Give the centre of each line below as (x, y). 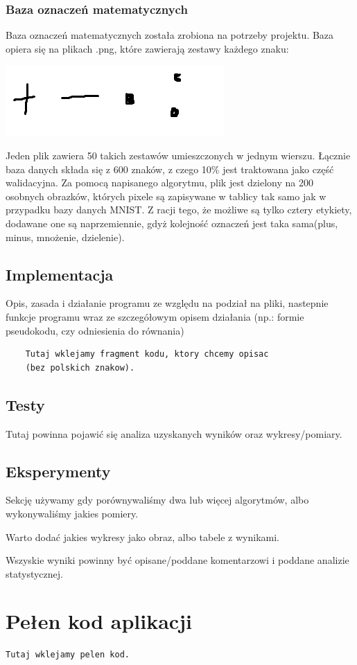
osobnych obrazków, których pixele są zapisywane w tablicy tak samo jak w (166, 196)
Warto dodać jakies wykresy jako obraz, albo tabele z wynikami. (143, 537)
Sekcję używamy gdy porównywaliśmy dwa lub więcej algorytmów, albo (157, 500)
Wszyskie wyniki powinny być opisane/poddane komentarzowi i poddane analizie (177, 560)
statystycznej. (34, 573)
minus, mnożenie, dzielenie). (65, 237)
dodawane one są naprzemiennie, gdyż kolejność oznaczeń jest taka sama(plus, (172, 223)
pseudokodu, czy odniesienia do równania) (95, 330)
